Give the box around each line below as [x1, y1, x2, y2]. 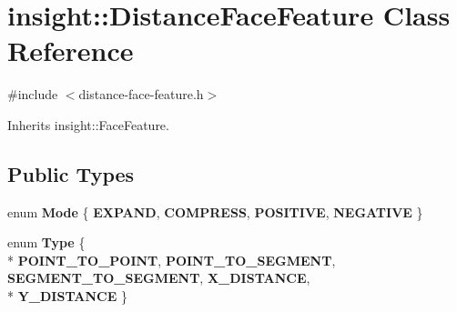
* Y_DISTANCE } [7, 287, 127, 306]
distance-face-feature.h [78, 85, 204, 104]
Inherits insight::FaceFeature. [7, 115, 169, 134]
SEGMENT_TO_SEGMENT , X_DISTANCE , [7, 268, 310, 287]
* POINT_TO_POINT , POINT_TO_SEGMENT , [7, 250, 336, 269]
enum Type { [7, 233, 86, 252]
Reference [7, 32, 134, 69]
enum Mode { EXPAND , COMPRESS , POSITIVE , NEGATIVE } [7, 202, 423, 221]
